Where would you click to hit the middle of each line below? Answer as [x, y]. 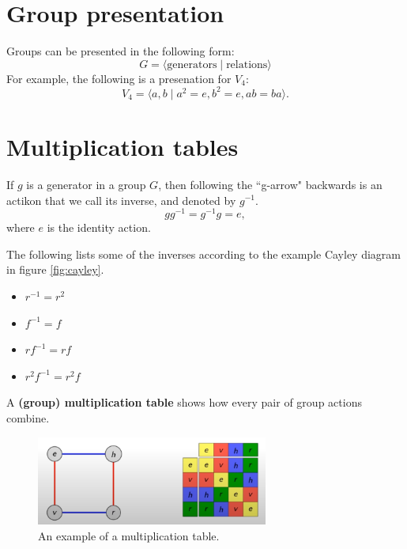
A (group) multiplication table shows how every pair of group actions [184, 402]
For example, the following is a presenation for [119, 78]
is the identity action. [99, 227]
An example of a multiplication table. [129, 535]
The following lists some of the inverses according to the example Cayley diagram [203, 254]
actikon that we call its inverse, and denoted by [121, 200]
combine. [28, 417]
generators [192, 64]
